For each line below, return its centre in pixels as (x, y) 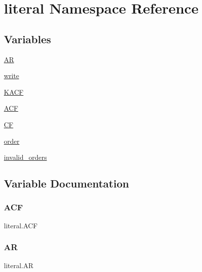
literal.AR (19, 265)
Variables (28, 39)
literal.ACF (21, 225)
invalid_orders (25, 157)
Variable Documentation (67, 183)
